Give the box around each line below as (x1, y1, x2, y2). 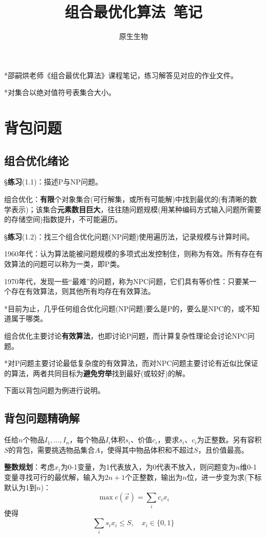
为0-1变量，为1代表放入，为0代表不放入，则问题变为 (61, 461, 236, 472)
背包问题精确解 (4, 410, 80, 426)
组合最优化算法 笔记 (64, 1, 203, 22)
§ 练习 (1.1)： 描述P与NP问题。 (4, 176, 103, 187)
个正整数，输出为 (125, 471, 183, 482)
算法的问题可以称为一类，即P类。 (11, 258, 124, 269)
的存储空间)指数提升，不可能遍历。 (4, 214, 122, 225)
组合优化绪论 (4, 152, 69, 168)
